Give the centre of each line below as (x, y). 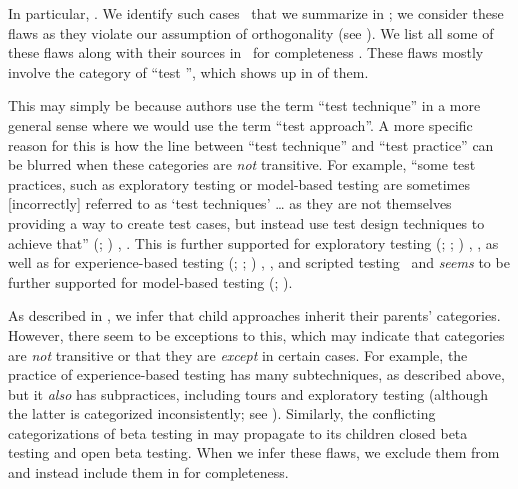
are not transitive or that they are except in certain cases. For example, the (238, 354)
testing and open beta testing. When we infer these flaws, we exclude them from (254, 452)
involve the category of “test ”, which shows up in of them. (188, 71)
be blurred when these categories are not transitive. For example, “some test (242, 164)
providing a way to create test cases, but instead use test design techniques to (246, 222)
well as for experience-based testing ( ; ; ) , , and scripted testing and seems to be (259, 262)
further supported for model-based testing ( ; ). (150, 281)
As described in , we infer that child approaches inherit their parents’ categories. (254, 315)
